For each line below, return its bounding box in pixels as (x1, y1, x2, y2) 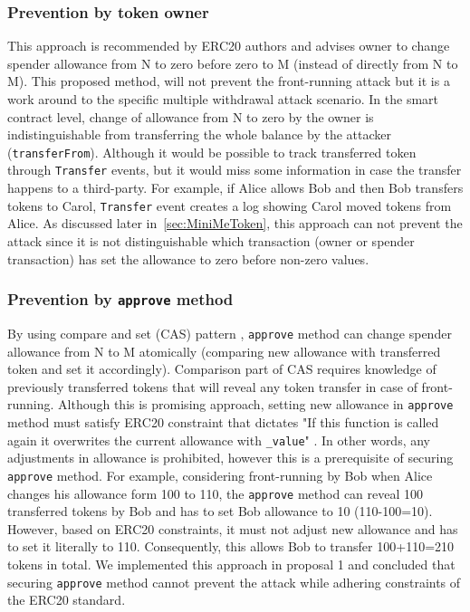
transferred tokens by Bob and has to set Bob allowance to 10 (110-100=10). (7, 502, 433, 521)
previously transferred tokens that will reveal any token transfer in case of (7, 377, 417, 396)
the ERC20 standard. (7, 590, 126, 609)
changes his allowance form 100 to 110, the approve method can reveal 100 (7, 483, 424, 502)
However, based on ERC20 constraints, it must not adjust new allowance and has (7, 519, 458, 538)
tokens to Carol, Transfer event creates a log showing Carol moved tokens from (7, 196, 452, 215)
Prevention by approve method (7, 288, 234, 311)
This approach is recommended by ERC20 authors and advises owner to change (7, 36, 450, 55)
